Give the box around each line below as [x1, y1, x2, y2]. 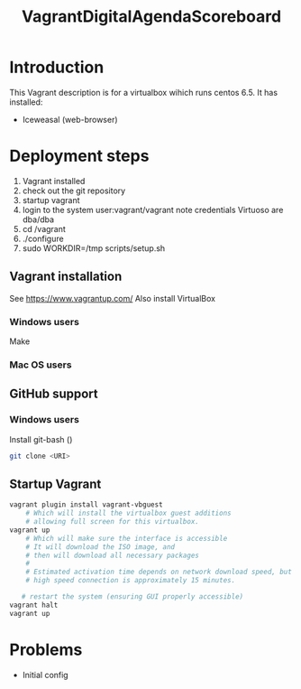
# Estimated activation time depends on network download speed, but [25, 567, 293, 577]
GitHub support [9, 386, 99, 402]
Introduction [9, 57, 105, 78]
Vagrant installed [22, 175, 86, 186]
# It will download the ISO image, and [25, 542, 176, 552]
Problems [9, 639, 83, 660]
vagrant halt [9, 601, 59, 610]
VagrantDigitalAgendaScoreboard [21, 6, 282, 27]
